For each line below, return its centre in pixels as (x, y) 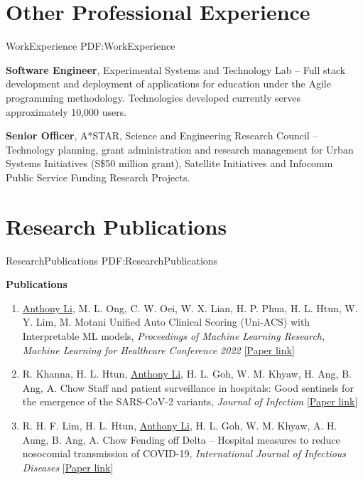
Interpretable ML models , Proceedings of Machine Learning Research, (174, 335)
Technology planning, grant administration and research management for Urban (180, 149)
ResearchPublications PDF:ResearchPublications (112, 260)
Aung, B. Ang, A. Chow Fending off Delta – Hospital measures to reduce (181, 439)
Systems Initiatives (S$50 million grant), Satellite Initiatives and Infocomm (169, 163)
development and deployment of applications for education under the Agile (168, 84)
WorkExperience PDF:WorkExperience (91, 46)
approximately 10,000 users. (66, 111)
